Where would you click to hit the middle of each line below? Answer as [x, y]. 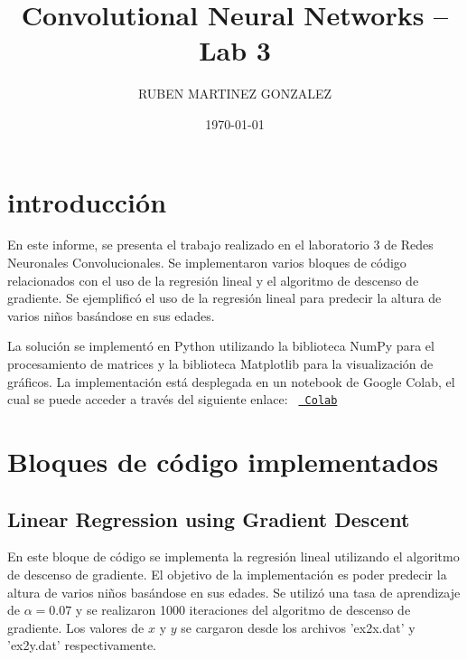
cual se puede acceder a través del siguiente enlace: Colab [173, 399]
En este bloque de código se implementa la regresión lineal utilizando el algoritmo [233, 556]
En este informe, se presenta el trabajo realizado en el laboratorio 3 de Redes [220, 245]
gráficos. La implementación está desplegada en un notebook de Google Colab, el [231, 381]
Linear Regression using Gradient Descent [209, 519]
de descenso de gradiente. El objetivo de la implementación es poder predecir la [227, 575]
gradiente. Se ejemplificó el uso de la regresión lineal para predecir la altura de [224, 298]
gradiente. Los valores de [76, 627]
